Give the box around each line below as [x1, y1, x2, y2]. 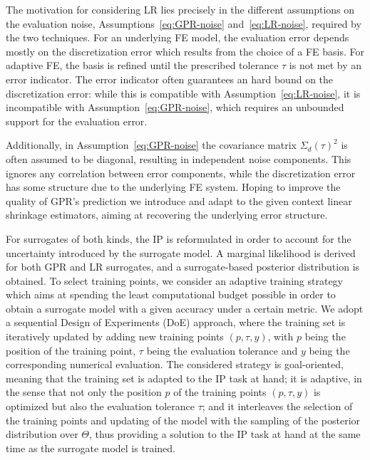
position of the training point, [6, 343, 136, 357]
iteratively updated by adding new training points [6, 329, 224, 344]
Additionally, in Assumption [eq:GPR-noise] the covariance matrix [6, 137, 297, 152]
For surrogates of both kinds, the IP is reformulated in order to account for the [6, 231, 351, 246]
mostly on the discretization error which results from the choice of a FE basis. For [6, 43, 364, 58]
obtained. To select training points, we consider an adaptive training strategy [6, 273, 343, 288]
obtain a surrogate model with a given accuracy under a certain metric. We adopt [6, 300, 364, 315]
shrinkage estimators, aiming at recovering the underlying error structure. [6, 207, 328, 222]
